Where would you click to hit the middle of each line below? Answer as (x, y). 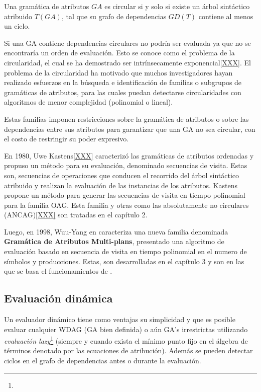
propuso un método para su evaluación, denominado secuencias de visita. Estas (126, 165)
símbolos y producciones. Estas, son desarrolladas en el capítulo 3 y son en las (124, 261)
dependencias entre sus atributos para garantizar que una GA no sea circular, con (130, 129)
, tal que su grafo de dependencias (114, 16)
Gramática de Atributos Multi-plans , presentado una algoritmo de (114, 241)
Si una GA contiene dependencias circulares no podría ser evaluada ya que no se (127, 43)
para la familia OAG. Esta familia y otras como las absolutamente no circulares (126, 205)
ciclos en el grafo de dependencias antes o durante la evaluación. (103, 361)
